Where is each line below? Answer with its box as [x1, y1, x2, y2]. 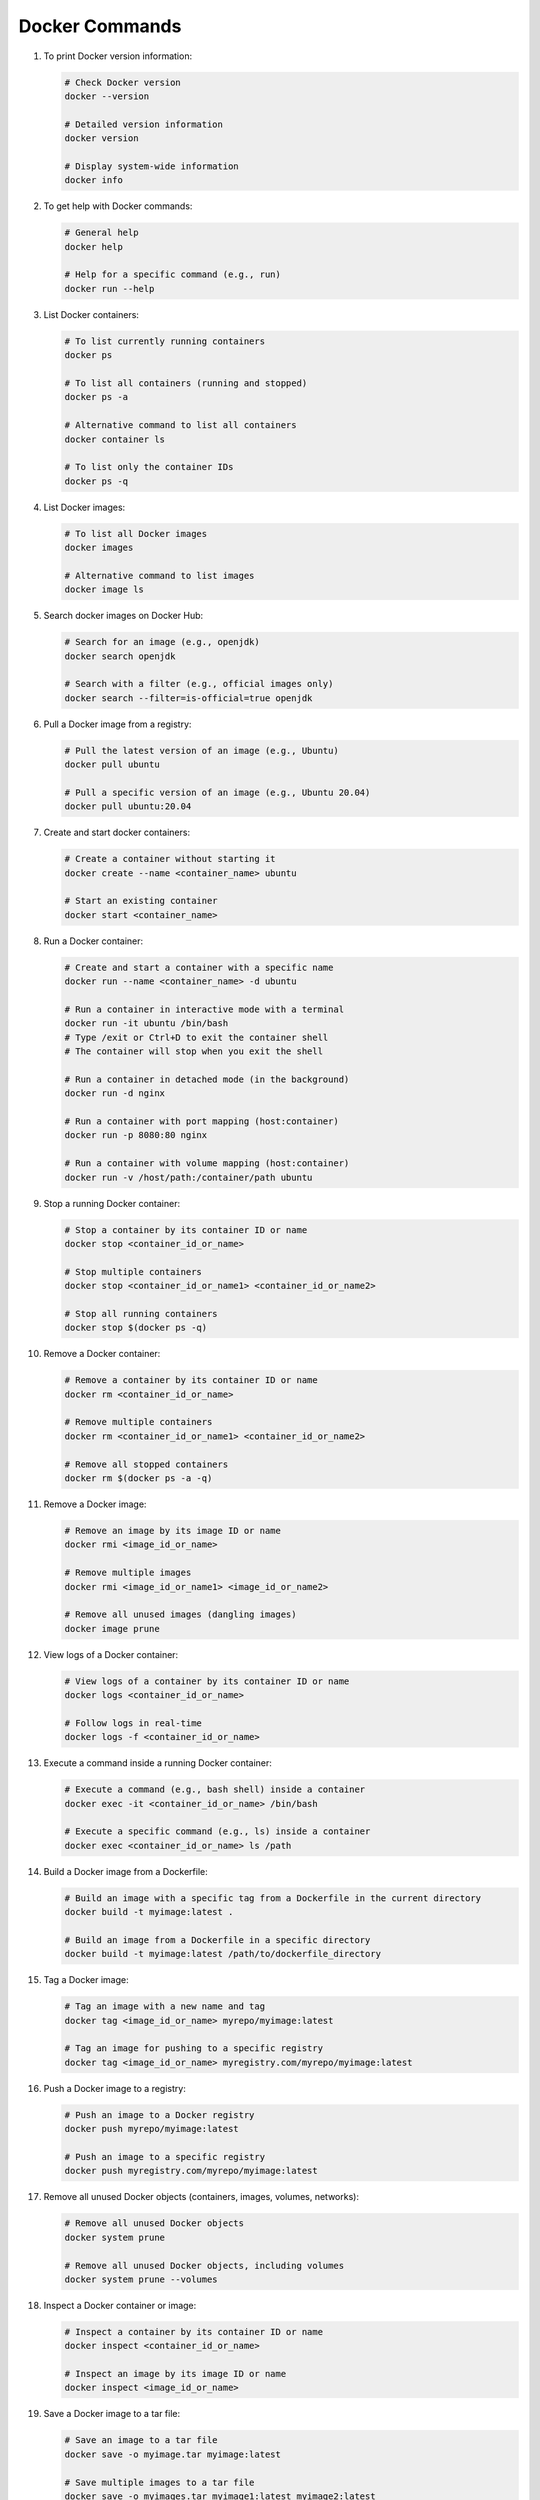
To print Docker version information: [43, 50, 193, 62]
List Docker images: [43, 501, 126, 513]
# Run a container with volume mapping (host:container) [64, 1158, 350, 1169]
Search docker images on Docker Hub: [43, 610, 204, 622]
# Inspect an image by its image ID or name [64, 2368, 287, 2380]
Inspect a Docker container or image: [43, 2299, 197, 2311]
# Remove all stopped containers [64, 1458, 229, 1470]
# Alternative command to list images [64, 570, 255, 581]
